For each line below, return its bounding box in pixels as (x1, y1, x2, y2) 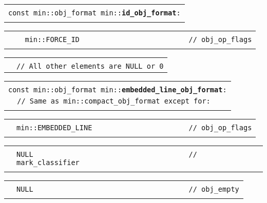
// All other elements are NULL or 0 (16, 62, 164, 70)
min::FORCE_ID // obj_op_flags (25, 35, 252, 44)
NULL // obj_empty (16, 185, 239, 193)
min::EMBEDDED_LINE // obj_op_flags (16, 124, 252, 132)
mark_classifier (16, 158, 80, 167)
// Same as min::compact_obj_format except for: (17, 97, 211, 105)
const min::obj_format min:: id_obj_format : (8, 9, 181, 17)
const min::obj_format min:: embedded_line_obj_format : (8, 86, 227, 94)
